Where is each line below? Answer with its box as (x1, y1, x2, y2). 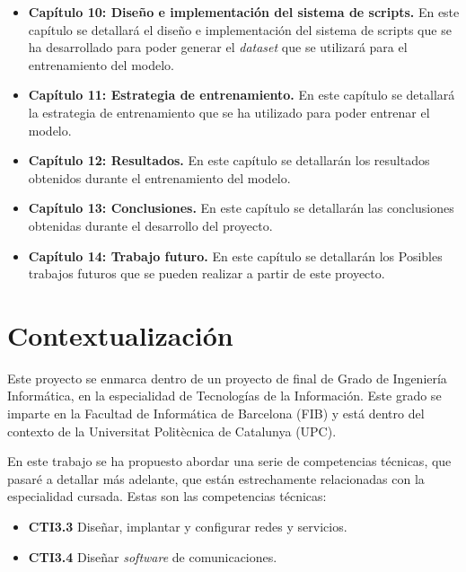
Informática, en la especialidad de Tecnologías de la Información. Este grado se (7, 386, 442, 405)
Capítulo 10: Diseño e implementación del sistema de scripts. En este (28, 3, 460, 21)
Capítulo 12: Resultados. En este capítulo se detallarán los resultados (28, 151, 430, 170)
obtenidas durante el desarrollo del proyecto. (28, 216, 273, 234)
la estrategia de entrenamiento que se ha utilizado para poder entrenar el (28, 102, 430, 121)
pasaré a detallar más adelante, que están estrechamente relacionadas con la (7, 469, 425, 488)
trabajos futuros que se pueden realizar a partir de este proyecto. (28, 264, 385, 283)
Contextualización (7, 316, 233, 353)
